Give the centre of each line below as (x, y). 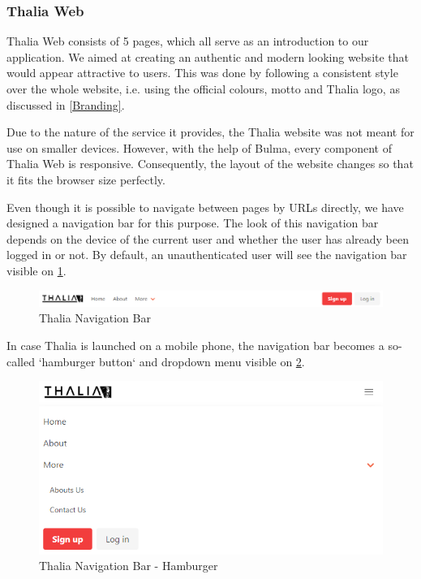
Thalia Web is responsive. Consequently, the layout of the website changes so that (210, 164)
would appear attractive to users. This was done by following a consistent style (202, 73)
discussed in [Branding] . (66, 104)
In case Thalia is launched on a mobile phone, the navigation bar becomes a (195, 345)
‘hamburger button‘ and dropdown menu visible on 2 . (172, 361)
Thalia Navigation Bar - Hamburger (129, 566)
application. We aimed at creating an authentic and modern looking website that (208, 56)
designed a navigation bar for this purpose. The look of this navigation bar (193, 223)
